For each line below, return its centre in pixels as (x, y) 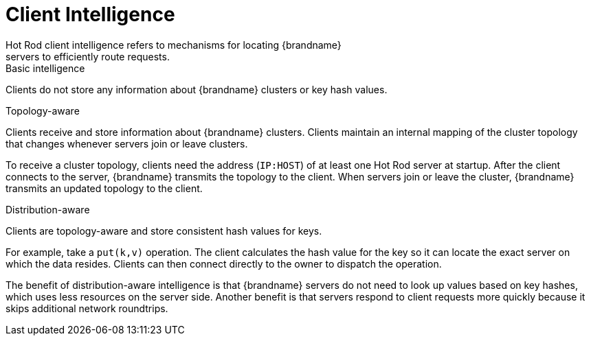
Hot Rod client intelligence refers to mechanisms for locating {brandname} (174, 45)
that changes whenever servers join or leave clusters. (127, 143)
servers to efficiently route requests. (88, 56)
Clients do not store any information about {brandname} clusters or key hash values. (197, 89)
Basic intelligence (45, 68)
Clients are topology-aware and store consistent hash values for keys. (164, 231)
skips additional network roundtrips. (87, 308)
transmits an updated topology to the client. (104, 188)
